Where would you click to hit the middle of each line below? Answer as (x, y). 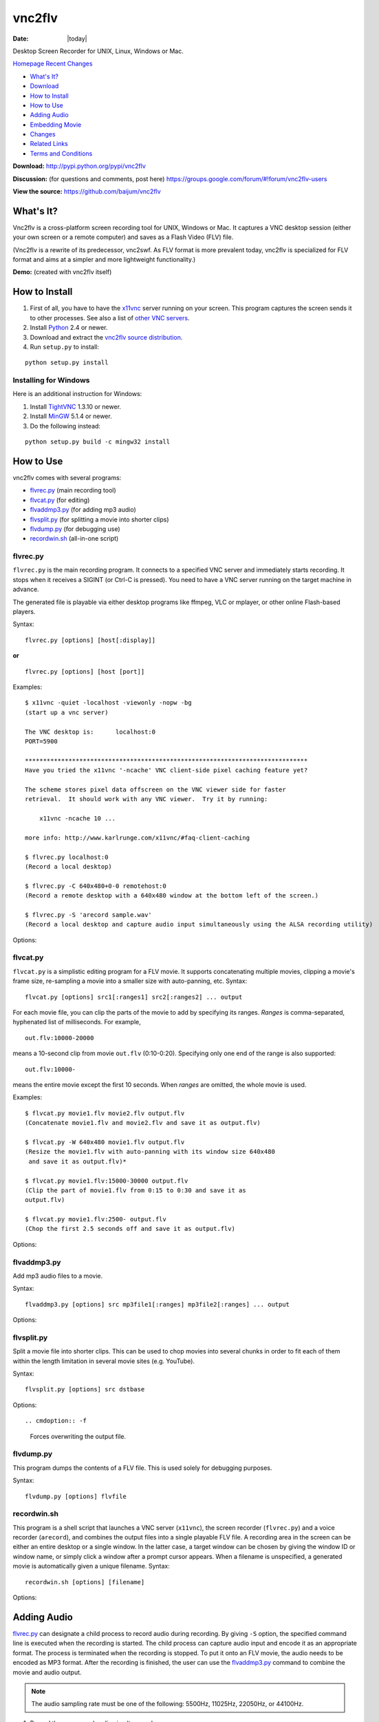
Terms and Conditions (61, 153)
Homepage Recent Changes (53, 64)
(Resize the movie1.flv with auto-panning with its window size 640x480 (150, 1152)
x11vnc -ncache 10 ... (77, 819)
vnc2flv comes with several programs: (67, 477)
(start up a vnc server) (67, 712)
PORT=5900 (41, 741)
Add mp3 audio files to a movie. (58, 1276)
